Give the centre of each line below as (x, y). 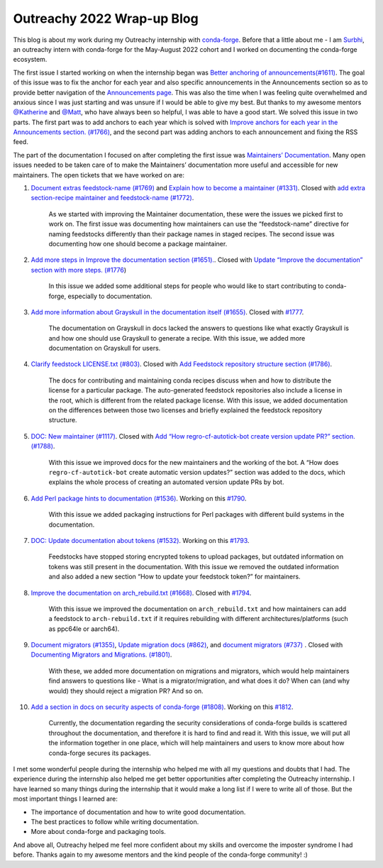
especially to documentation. (110, 296)
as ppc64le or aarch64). (84, 629)
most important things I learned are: (66, 799)
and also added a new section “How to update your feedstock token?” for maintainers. (174, 577)
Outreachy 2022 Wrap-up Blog (106, 18)
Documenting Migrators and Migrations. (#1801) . (101, 655)
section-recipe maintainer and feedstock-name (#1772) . (112, 198)
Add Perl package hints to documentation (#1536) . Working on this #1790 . (139, 498)
